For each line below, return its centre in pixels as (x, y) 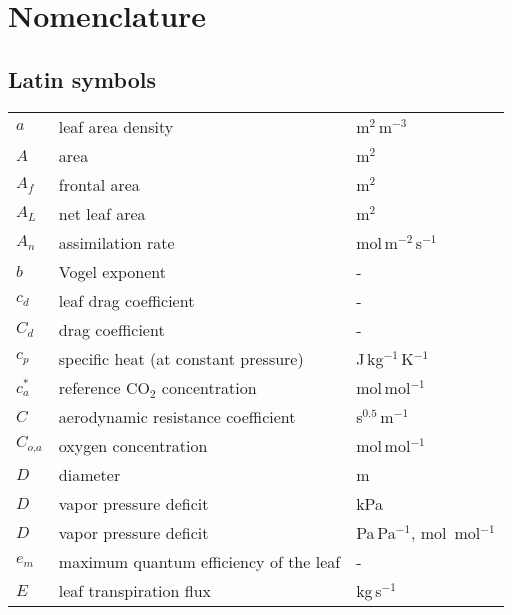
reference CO (104, 387)
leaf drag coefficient (126, 300)
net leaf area (102, 213)
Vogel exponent (112, 271)
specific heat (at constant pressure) (181, 358)
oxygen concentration (133, 445)
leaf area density (116, 126)
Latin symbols (82, 78)
